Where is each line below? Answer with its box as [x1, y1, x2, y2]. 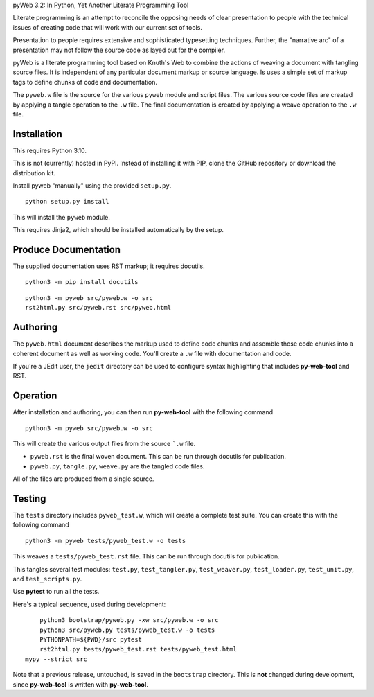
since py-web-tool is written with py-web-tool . [12, 680, 148, 689]
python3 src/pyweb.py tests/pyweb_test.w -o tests [39, 626, 215, 634]
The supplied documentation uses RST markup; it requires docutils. [12, 262, 205, 270]
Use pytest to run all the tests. [12, 588, 100, 596]
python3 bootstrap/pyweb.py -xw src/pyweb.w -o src [39, 617, 219, 624]
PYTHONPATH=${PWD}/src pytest [39, 635, 142, 644]
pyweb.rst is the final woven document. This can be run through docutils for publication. [30, 452, 287, 461]
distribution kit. [12, 168, 55, 177]
